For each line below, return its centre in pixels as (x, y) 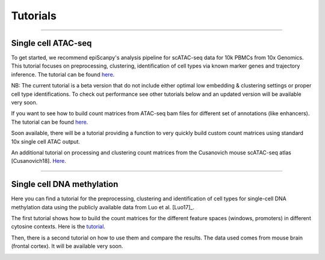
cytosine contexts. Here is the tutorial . (58, 227)
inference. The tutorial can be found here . (63, 74)
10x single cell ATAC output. (46, 141)
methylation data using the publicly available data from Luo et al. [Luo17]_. (103, 207)
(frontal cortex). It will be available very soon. (67, 246)
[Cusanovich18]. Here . (39, 161)
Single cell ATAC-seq (51, 43)
